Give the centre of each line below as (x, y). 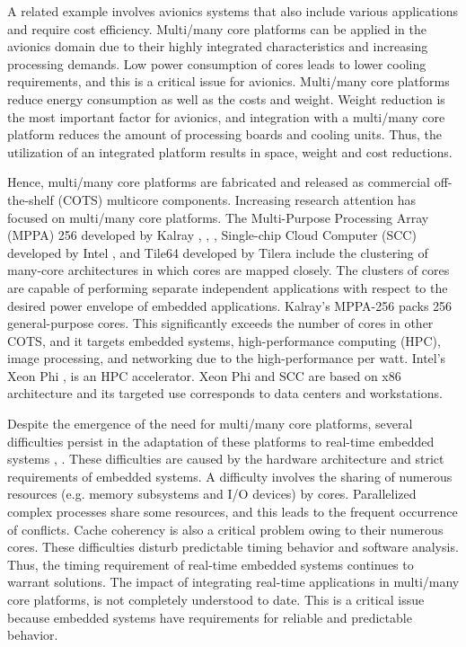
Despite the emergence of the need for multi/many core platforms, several (210, 424)
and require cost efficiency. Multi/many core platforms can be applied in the (217, 28)
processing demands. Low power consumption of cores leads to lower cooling (217, 63)
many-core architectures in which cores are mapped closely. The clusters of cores (229, 270)
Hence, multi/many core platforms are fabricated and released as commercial (219, 182)
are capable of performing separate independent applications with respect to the (228, 287)
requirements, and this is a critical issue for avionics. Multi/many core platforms (229, 81)
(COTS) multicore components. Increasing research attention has (237, 199)
